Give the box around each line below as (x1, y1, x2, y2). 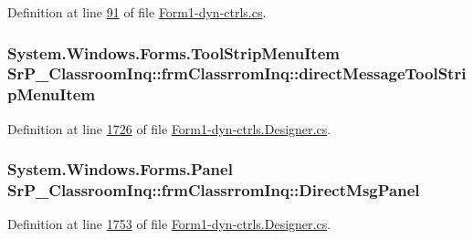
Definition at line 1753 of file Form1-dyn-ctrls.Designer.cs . (7, 214, 331, 234)
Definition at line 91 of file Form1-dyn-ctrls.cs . (7, 3, 267, 21)
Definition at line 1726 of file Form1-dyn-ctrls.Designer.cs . (7, 119, 331, 138)
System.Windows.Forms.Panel (7, 158, 233, 181)
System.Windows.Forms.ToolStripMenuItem (7, 41, 340, 64)
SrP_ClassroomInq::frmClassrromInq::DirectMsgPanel (7, 179, 420, 202)
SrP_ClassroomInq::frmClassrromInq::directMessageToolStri (7, 62, 467, 85)
